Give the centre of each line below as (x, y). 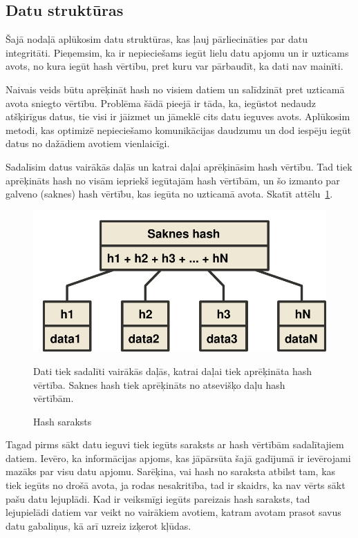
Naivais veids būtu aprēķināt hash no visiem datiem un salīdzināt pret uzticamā (175, 89)
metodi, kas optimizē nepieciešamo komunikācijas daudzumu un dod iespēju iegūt (179, 129)
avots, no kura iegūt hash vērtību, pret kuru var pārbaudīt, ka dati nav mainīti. (175, 66)
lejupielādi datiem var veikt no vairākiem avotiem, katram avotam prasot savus (173, 512)
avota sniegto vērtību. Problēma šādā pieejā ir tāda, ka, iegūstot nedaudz (161, 103)
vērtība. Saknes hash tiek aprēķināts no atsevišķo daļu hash (159, 384)
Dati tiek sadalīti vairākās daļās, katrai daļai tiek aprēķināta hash (173, 371)
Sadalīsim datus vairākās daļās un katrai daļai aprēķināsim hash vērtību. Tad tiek (179, 166)
